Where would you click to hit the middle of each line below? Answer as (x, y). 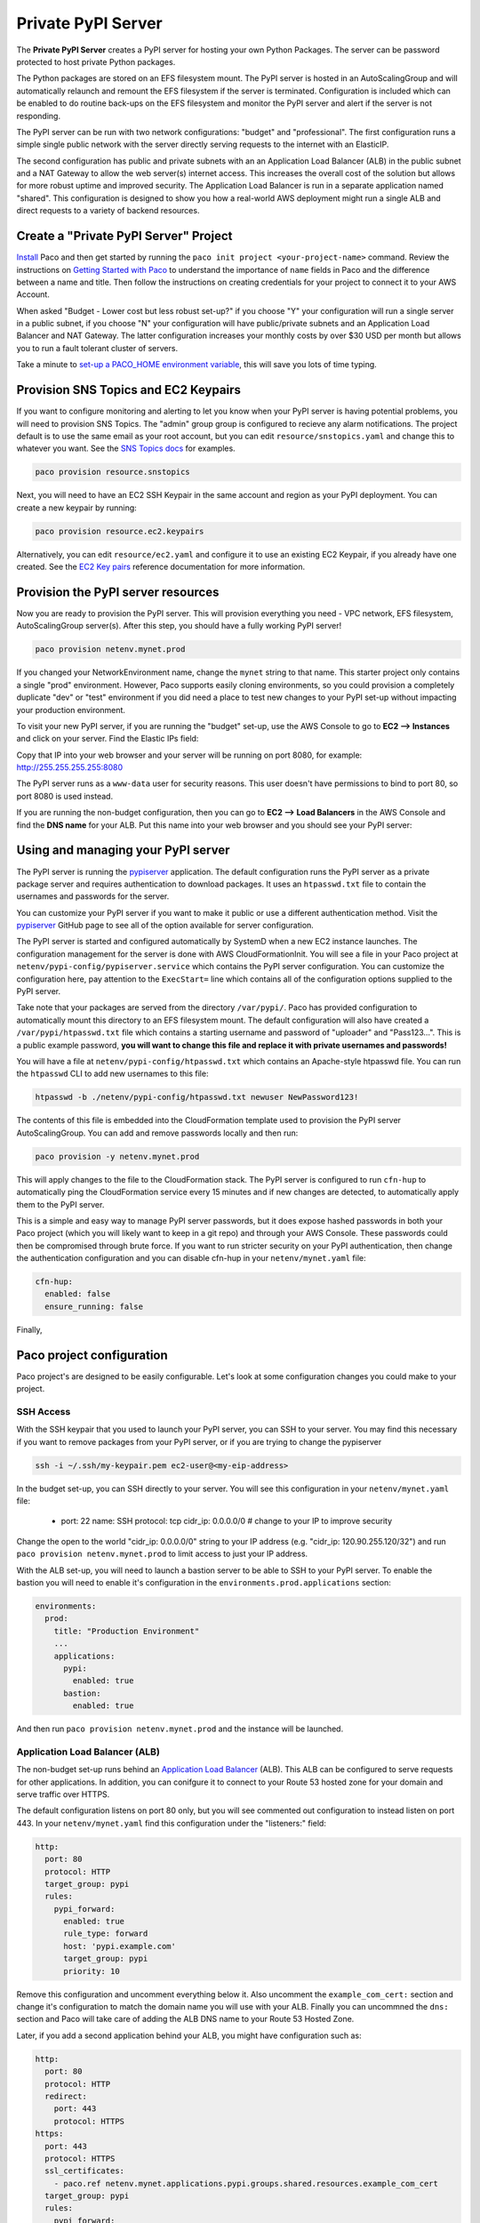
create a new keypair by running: (76, 508)
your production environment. (71, 710)
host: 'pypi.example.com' (120, 1946)
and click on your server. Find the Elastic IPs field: (108, 739)
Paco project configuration (92, 1355)
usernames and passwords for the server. (93, 896)
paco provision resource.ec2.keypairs (120, 531)
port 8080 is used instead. (65, 796)
